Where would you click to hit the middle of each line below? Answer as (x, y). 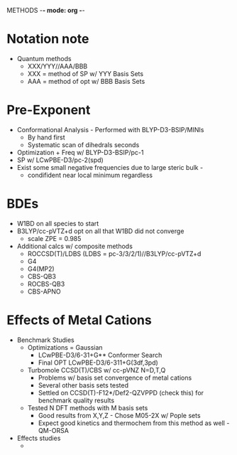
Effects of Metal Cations (79, 320)
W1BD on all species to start (58, 223)
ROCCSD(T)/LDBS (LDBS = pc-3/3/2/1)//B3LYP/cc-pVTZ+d (114, 253)
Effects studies (39, 438)
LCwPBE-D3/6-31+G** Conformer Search (100, 355)
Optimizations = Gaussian (65, 347)
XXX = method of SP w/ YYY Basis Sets (85, 73)
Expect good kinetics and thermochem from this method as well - (134, 423)
